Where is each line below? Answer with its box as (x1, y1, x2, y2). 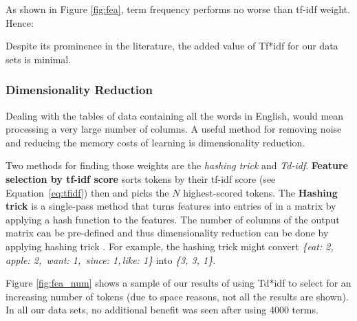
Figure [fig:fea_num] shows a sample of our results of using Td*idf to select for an (6, 276, 351, 290)
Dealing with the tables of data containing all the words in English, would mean (6, 108, 344, 122)
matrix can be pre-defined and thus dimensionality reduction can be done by (6, 225, 329, 240)
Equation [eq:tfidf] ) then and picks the (6, 185, 169, 199)
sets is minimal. (6, 52, 72, 66)
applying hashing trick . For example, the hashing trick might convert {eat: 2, (6, 239, 334, 253)
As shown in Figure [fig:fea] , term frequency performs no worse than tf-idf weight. (6, 2, 350, 16)
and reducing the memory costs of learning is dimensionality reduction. (6, 135, 305, 149)
